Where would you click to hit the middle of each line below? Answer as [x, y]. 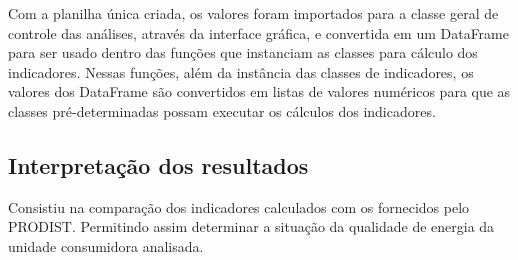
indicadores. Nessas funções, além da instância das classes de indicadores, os [241, 71]
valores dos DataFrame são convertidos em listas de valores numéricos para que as [259, 91]
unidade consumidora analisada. [106, 245]
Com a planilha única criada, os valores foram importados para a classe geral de [253, 13]
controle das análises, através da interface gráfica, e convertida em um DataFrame [258, 32]
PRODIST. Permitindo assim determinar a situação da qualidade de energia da [251, 226]
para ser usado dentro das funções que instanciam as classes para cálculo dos [243, 52]
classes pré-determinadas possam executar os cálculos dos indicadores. [222, 110]
